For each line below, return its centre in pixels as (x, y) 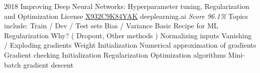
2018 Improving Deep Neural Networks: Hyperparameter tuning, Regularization (127, 6)
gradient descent (48, 64)
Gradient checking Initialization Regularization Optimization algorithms (115, 54)
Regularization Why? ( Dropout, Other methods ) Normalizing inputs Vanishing (128, 35)
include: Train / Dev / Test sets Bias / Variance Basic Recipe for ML (111, 26)
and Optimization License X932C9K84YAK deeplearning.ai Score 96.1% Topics (126, 16)
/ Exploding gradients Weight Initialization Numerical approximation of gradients (130, 45)
